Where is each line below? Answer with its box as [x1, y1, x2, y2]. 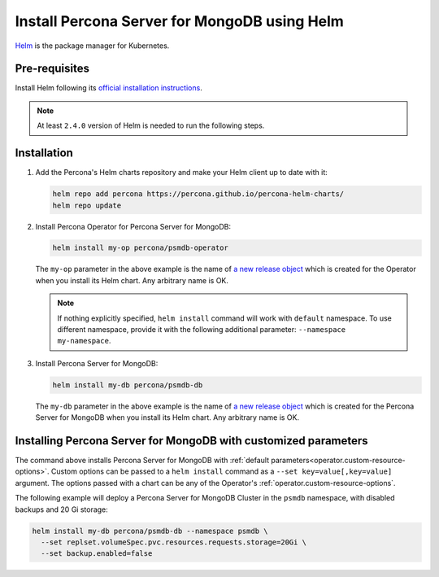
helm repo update [52, 200, 122, 210]
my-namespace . [57, 336, 111, 346]
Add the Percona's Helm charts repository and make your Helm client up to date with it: [35, 168, 328, 177]
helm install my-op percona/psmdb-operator [52, 243, 229, 252]
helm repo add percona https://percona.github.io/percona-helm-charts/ [52, 190, 345, 199]
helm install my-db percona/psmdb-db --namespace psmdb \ [32, 526, 268, 535]
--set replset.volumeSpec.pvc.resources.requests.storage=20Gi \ [41, 538, 307, 547]
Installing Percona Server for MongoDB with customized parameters [15, 434, 369, 448]
